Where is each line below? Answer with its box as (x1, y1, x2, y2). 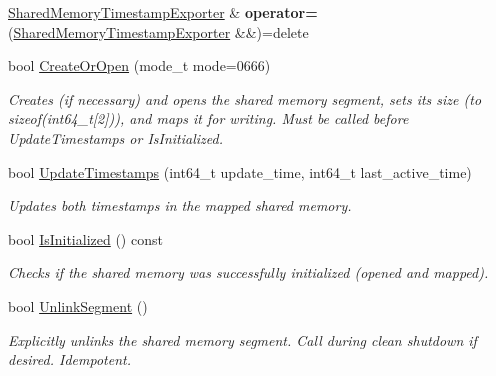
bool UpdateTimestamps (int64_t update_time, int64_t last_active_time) (8, 161, 472, 182)
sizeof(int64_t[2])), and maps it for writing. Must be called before (8, 108, 409, 129)
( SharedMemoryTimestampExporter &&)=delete (8, 21, 309, 42)
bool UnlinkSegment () (8, 295, 148, 316)
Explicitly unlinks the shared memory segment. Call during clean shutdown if (8, 329, 477, 350)
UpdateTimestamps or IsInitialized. (8, 127, 223, 148)
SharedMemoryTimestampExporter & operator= (8, 2, 318, 22)
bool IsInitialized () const (8, 228, 163, 249)
